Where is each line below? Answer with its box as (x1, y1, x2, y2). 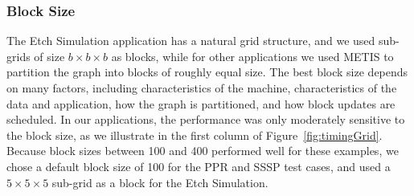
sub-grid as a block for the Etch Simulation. (51, 174, 268, 190)
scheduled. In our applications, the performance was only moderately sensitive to (6, 111, 405, 128)
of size (34, 47, 65, 64)
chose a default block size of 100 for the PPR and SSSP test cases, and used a (6, 157, 391, 174)
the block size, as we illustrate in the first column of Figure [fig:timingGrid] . (6, 126, 383, 143)
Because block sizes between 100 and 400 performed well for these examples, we (6, 142, 399, 159)
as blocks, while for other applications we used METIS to (111, 47, 394, 64)
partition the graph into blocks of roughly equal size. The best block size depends (6, 63, 408, 80)
